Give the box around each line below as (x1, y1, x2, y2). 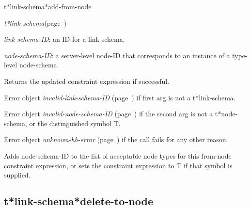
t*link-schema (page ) (4, 17, 67, 28)
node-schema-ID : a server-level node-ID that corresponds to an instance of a (4, 50, 230, 60)
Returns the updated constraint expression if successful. (4, 76, 170, 86)
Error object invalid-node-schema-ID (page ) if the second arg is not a (4, 109, 213, 119)
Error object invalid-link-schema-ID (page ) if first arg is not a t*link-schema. (4, 92, 235, 102)
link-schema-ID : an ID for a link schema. (4, 34, 125, 44)
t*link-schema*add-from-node (4, 1, 92, 11)
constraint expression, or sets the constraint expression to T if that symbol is (4, 160, 233, 170)
